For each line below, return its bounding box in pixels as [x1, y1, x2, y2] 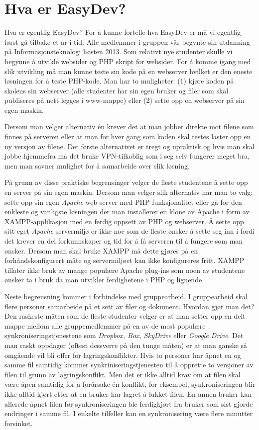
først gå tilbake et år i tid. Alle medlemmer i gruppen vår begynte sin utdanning [4, 36, 251, 47]
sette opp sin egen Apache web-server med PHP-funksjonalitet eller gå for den [4, 196, 242, 207]
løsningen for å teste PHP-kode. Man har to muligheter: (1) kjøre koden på [4, 76, 234, 86]
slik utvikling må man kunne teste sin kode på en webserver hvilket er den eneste [4, 66, 253, 76]
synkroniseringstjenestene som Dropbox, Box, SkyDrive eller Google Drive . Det [4, 330, 244, 341]
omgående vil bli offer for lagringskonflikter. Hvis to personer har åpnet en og [4, 349, 241, 360]
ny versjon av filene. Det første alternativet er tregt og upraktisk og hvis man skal [4, 141, 255, 151]
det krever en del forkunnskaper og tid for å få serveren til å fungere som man [4, 236, 243, 246]
